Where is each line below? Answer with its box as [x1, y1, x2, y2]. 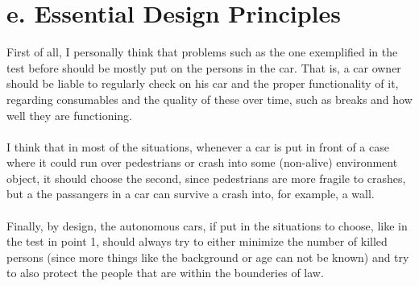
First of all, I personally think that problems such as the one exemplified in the [6, 44, 398, 60]
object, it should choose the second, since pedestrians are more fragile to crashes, [6, 169, 406, 186]
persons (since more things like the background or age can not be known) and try [6, 248, 409, 265]
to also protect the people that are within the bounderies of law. [6, 264, 324, 281]
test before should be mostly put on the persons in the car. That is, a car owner [6, 59, 401, 76]
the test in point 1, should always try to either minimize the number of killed [6, 233, 388, 250]
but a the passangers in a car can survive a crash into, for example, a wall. [6, 185, 375, 202]
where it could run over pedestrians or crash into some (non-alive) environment [6, 154, 398, 171]
